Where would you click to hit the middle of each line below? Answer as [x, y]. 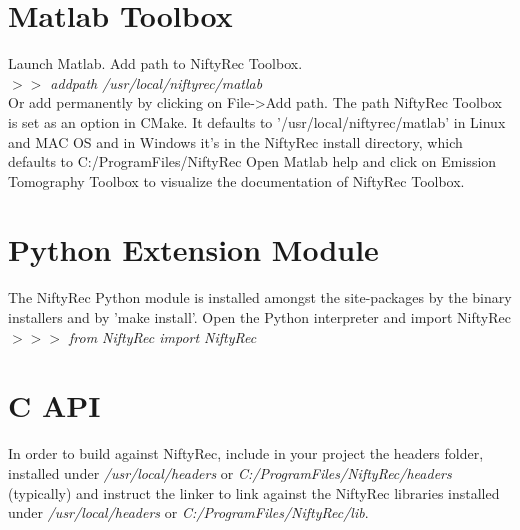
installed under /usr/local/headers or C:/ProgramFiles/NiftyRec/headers [230, 472]
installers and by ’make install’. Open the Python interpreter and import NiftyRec [259, 317]
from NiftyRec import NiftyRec [162, 336]
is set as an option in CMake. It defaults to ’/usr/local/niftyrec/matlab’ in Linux [257, 121]
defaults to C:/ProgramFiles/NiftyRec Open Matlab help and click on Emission [252, 161]
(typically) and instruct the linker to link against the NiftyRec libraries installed [254, 492]
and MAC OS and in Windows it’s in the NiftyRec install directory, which [235, 141]
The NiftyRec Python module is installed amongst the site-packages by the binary [260, 297]
